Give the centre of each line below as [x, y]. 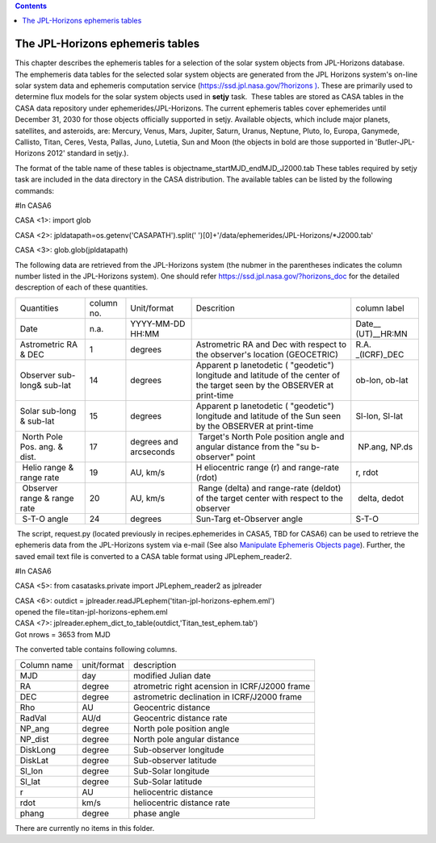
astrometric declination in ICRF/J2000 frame [218, 696]
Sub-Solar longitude [172, 770]
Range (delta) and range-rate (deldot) [270, 488]
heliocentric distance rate [182, 803]
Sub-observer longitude [179, 749]
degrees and [154, 441]
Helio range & [48, 467]
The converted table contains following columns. [96, 649]
